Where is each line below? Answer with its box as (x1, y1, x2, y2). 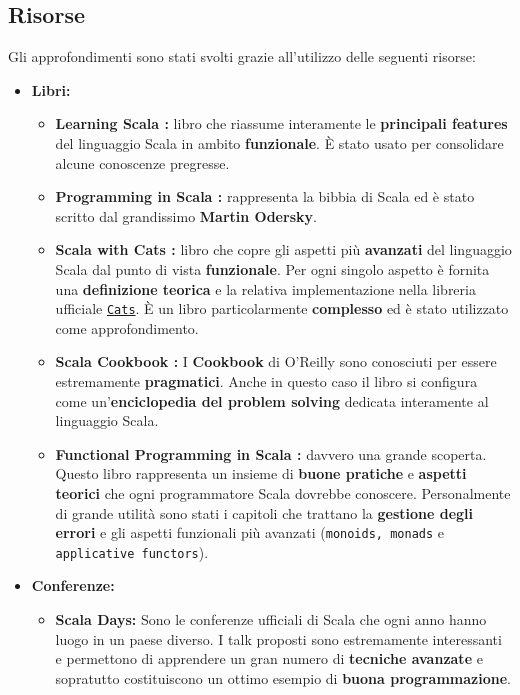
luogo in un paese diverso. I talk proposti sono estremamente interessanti (55, 628, 502, 649)
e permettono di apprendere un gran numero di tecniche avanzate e (55, 648, 483, 669)
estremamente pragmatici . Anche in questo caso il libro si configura (55, 370, 478, 391)
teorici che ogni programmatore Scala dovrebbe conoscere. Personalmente (55, 482, 511, 503)
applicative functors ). (55, 541, 209, 562)
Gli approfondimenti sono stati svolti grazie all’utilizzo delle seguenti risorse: (8, 46, 476, 67)
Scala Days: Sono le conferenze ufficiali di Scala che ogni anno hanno (55, 609, 487, 630)
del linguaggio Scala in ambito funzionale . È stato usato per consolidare (55, 132, 504, 153)
